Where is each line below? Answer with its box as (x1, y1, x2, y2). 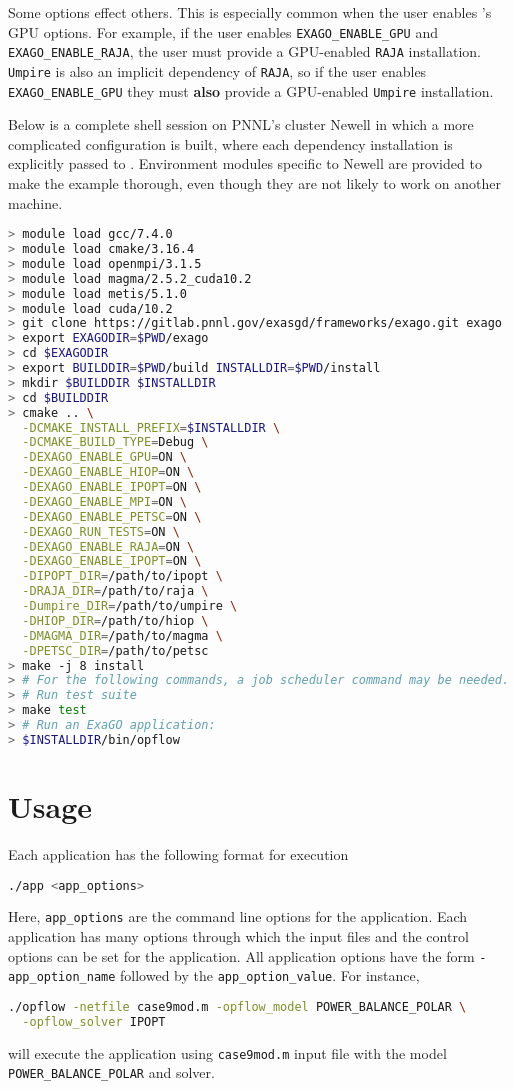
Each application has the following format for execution (8, 843, 349, 864)
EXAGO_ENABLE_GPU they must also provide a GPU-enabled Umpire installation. (8, 80, 494, 101)
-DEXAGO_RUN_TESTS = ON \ (22, 524, 180, 539)
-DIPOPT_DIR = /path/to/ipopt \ (22, 569, 223, 584)
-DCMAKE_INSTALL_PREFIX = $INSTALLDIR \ (22, 420, 281, 435)
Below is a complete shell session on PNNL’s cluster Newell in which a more (8, 114, 474, 135)
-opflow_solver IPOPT (22, 1014, 166, 1029)
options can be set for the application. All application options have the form (8, 945, 475, 966)
